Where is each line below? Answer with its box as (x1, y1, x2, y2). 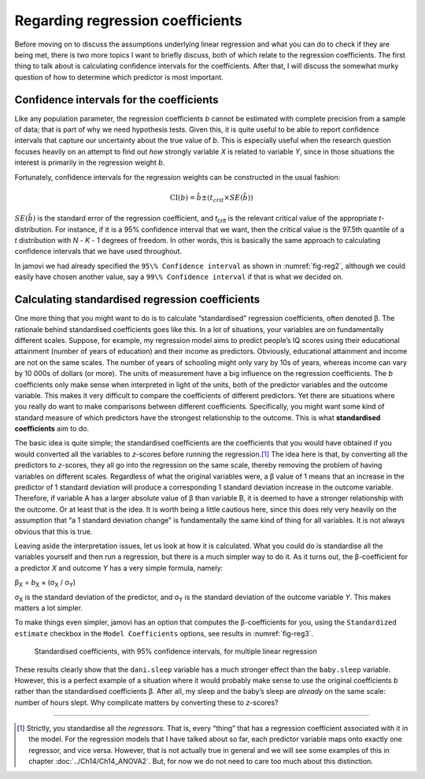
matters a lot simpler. (14, 603, 83, 613)
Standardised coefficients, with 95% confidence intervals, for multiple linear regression (34, 647, 318, 656)
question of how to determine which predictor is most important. (14, 72, 224, 82)
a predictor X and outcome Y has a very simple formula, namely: (14, 563, 224, 572)
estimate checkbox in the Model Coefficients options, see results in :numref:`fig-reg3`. (14, 628, 314, 638)
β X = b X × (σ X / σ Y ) (14, 578, 76, 589)
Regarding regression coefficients (14, 12, 243, 29)
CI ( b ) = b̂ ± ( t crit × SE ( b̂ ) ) (169, 193, 253, 204)
